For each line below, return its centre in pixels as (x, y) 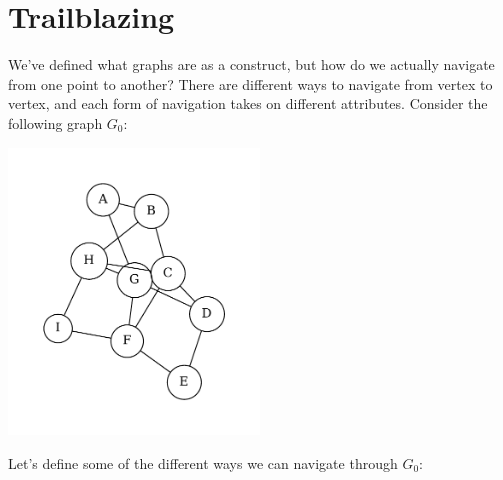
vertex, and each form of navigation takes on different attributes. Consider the (248, 103)
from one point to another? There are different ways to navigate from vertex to (250, 83)
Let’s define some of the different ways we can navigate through (203, 462)
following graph (55, 122)
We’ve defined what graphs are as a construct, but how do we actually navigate (251, 64)
